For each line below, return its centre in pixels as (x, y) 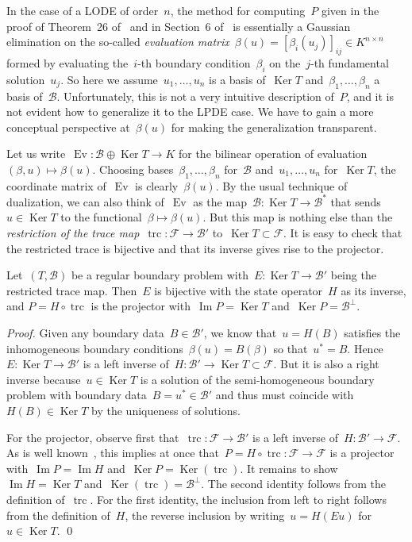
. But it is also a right (326, 364)
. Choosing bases (133, 169)
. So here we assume (109, 79)
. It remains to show (289, 468)
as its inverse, (373, 290)
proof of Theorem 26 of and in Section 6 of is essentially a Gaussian (179, 26)
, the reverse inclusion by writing (205, 515)
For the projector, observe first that (93, 437)
